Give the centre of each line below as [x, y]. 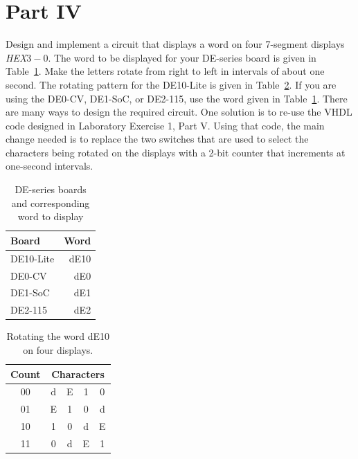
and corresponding [51, 202]
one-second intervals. [50, 166]
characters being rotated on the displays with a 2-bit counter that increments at [176, 152]
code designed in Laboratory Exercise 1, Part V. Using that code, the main [165, 125]
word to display [51, 216]
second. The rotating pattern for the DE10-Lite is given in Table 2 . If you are [171, 84]
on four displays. [58, 349]
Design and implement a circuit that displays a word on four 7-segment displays [175, 44]
